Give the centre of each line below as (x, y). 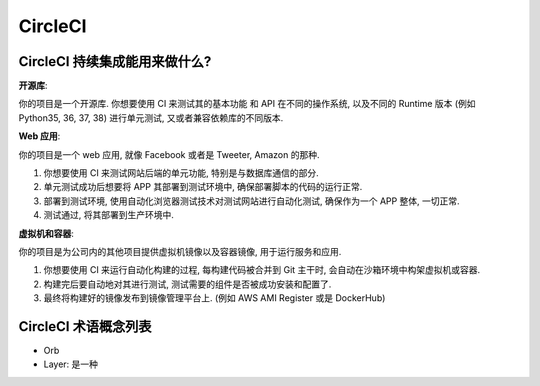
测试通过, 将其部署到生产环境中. (109, 215)
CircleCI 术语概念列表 (85, 326)
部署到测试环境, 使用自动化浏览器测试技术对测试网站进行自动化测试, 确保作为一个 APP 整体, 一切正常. (251, 201)
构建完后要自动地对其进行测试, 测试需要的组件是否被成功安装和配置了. (187, 284)
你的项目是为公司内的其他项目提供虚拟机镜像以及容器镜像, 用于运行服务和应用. (180, 251)
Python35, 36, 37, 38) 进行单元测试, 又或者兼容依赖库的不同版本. (151, 117)
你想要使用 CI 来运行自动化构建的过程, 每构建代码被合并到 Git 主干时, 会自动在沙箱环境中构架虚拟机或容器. (262, 270)
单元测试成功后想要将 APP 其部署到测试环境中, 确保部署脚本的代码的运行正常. (203, 187)
